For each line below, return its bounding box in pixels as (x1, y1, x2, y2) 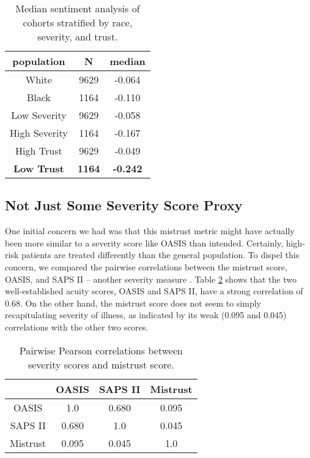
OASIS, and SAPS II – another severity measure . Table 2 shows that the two (5, 272, 297, 285)
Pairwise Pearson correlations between (19, 343, 183, 357)
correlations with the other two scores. (5, 320, 149, 333)
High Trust (15, 143, 62, 158)
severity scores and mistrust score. (28, 357, 174, 372)
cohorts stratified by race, (23, 15, 133, 29)
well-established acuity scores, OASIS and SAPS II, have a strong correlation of (5, 284, 303, 297)
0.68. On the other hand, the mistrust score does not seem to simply (5, 296, 261, 309)
